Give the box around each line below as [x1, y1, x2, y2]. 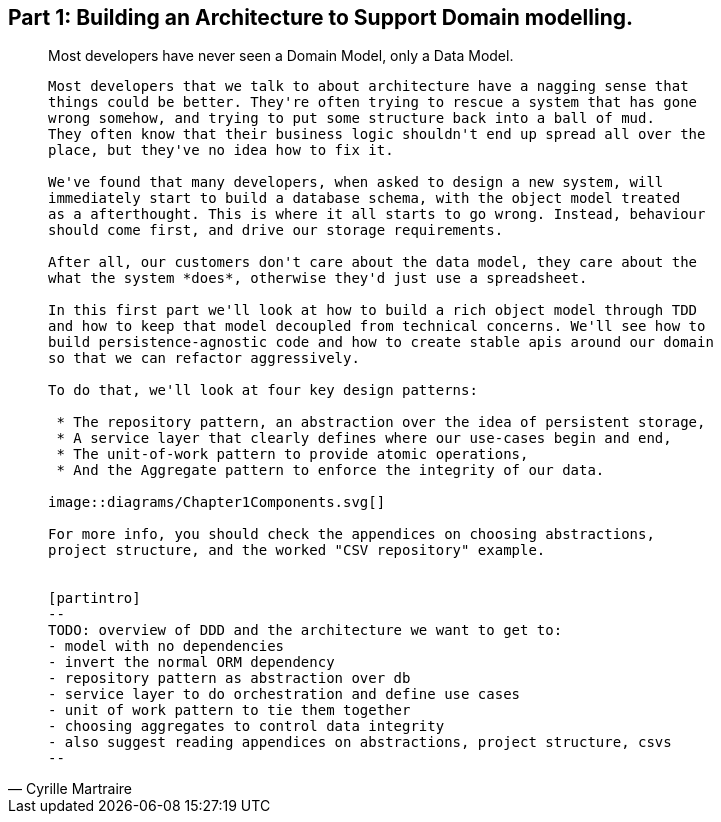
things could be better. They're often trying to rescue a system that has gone [48, 94, 698, 111]
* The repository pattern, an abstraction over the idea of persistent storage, [56, 414, 706, 431]
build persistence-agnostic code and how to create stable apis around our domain [48, 334, 714, 351]
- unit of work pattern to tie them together [48, 702, 411, 719]
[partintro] [48, 590, 141, 607]
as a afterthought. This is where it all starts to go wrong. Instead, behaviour [48, 206, 706, 223]
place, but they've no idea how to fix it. [48, 142, 394, 159]
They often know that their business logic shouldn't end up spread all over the [48, 126, 706, 143]
